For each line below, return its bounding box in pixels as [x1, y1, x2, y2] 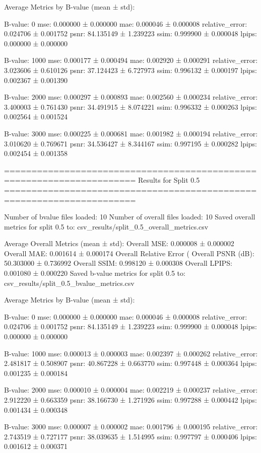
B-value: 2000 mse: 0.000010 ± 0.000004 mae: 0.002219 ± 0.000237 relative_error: [4, 385, 258, 395]
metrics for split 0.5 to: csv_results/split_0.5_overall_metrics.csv [4, 221, 209, 232]
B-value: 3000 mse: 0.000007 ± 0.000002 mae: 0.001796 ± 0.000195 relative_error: [4, 421, 258, 432]
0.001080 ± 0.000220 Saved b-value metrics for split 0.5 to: [4, 268, 185, 278]
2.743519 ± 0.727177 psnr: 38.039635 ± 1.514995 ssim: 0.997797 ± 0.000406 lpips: [4, 431, 257, 441]
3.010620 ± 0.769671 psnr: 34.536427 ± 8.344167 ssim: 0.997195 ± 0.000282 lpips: [4, 138, 257, 148]
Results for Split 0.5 [138, 175, 200, 185]
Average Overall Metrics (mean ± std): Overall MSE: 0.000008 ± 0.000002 [4, 238, 234, 249]
